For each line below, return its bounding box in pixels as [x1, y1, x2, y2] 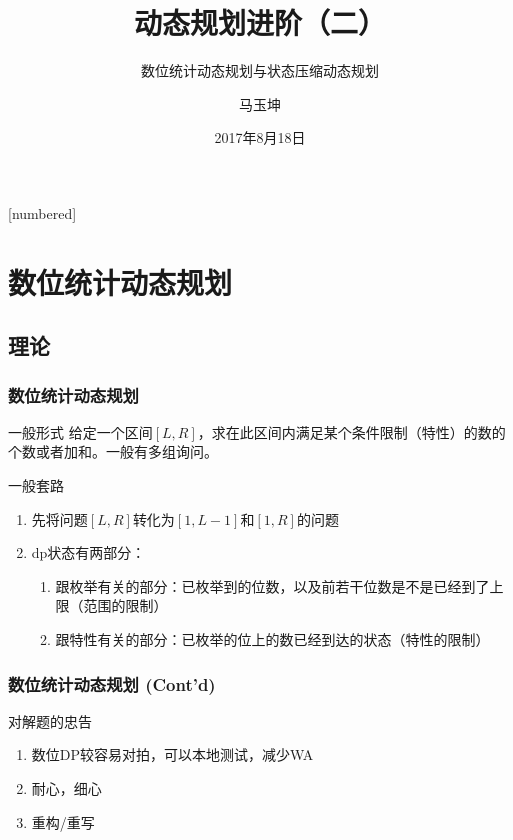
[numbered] [8, 202, 77, 223]
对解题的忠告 [8, 710, 92, 731]
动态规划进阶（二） [133, 2, 386, 43]
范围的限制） [83, 595, 168, 616]
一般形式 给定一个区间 [8, 421, 153, 442]
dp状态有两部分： [31, 542, 146, 563]
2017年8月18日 [214, 127, 306, 148]
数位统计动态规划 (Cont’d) [8, 671, 216, 696]
